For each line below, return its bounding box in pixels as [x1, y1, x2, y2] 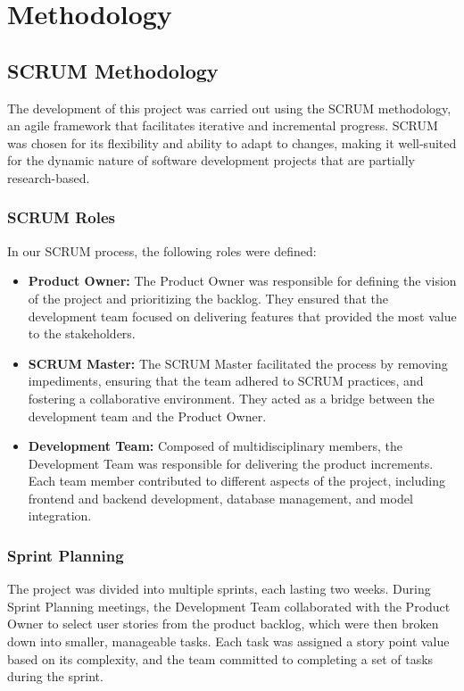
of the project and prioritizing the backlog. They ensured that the [28, 288, 388, 307]
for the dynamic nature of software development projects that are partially [7, 151, 415, 170]
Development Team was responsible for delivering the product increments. [28, 454, 434, 472]
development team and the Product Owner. [28, 406, 267, 425]
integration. [28, 506, 92, 525]
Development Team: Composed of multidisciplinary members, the [28, 437, 403, 455]
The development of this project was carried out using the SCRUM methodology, [7, 98, 452, 117]
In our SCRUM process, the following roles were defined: [7, 241, 317, 260]
